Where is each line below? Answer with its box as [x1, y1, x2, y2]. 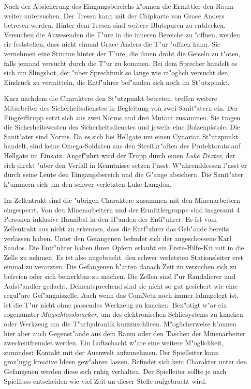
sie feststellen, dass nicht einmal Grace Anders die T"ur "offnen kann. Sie [4, 39, 221, 49]
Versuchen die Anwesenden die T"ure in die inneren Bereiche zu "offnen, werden [4, 29, 240, 39]
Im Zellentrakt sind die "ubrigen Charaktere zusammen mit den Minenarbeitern [4, 195, 240, 205]
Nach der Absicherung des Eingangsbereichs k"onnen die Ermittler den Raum [4, 1, 234, 11]
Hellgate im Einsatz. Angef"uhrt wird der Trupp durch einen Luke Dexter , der [4, 150, 236, 160]
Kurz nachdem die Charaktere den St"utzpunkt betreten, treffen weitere [4, 93, 218, 103]
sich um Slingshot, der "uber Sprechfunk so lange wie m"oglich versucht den [4, 67, 228, 78]
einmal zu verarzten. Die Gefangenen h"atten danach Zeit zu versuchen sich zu [4, 261, 237, 272]
